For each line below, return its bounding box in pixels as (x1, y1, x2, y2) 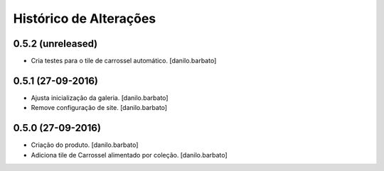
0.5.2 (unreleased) (13, 38, 98, 50)
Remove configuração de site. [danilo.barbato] (31, 104, 167, 112)
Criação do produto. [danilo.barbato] (31, 140, 139, 149)
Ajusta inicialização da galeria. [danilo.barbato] (31, 93, 169, 102)
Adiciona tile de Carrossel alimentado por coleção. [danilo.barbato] (31, 150, 228, 159)
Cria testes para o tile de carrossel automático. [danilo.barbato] (31, 57, 217, 65)
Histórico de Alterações (13, 11, 156, 26)
